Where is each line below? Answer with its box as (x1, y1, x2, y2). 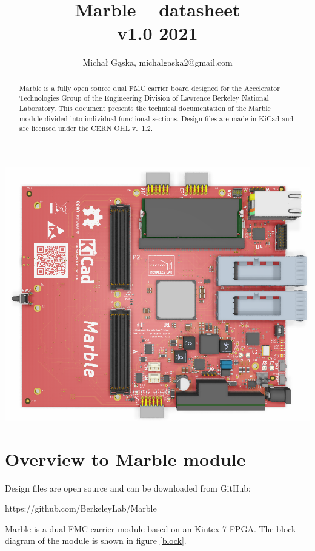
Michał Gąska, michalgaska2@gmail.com (82, 56, 233, 69)
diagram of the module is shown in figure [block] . (5, 534, 187, 547)
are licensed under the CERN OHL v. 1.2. (19, 123, 153, 134)
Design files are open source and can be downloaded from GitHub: (5, 481, 251, 494)
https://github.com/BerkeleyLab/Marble (5, 502, 157, 515)
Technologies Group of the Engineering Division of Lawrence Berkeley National (19, 93, 269, 103)
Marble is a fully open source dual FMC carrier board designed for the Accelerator (19, 83, 280, 93)
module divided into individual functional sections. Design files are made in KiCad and (19, 113, 294, 123)
